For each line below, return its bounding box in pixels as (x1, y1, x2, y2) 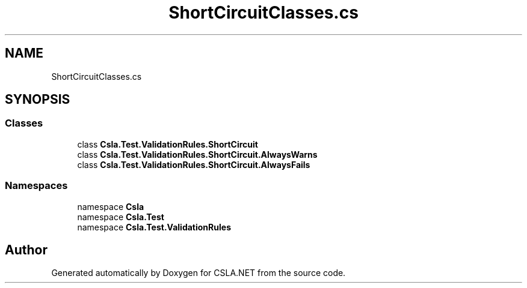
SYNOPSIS (5, 92, 70, 107)
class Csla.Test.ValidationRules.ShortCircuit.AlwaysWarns (77, 149, 318, 160)
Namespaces (5, 179, 68, 192)
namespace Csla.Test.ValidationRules (77, 221, 231, 232)
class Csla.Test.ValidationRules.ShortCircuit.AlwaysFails (77, 159, 310, 170)
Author (5, 242, 48, 257)
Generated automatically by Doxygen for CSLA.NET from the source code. (51, 268, 346, 278)
